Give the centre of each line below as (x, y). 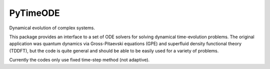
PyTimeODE (34, 13)
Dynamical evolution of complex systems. (52, 28)
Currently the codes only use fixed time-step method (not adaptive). (79, 60)
